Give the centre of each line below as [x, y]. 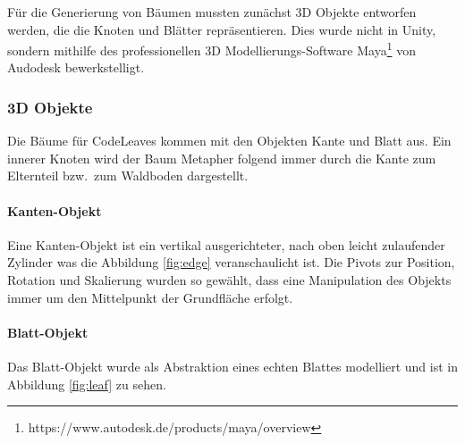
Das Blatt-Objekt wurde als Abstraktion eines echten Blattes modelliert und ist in [232, 366]
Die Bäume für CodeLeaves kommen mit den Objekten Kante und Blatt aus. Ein [229, 141]
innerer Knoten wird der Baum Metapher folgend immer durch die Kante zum [222, 158]
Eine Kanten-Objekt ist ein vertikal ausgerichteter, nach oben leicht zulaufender [226, 244]
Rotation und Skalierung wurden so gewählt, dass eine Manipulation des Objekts [229, 280]
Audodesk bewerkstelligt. [76, 67]
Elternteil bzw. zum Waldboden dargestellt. [128, 176]
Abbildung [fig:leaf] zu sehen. [87, 384]
